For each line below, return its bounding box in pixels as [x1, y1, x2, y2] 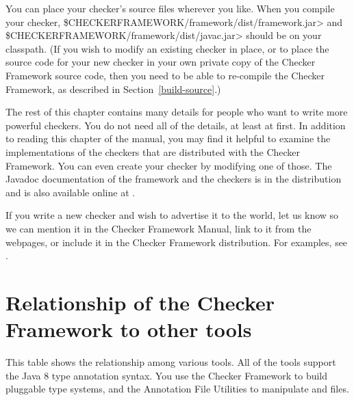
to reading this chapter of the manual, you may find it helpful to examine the [5, 131, 331, 146]
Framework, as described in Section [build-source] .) [5, 81, 221, 96]
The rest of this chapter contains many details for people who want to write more [5, 105, 348, 119]
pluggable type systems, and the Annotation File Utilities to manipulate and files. [5, 382, 349, 396]
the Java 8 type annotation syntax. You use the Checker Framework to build [5, 368, 328, 382]
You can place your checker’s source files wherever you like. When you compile [5, 1, 335, 15]
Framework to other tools [5, 315, 252, 343]
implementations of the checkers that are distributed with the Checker [5, 144, 301, 159]
